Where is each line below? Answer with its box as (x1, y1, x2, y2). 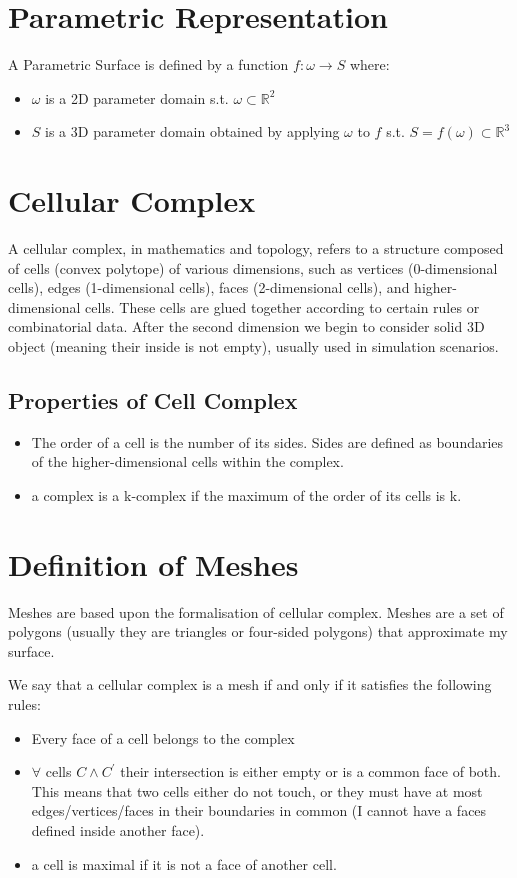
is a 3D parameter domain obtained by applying (45, 121, 340, 142)
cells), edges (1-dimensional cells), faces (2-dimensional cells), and (8, 277, 410, 298)
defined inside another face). (31, 820, 205, 841)
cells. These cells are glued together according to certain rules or (85, 296, 480, 317)
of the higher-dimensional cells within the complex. (31, 451, 344, 472)
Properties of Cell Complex (8, 384, 298, 415)
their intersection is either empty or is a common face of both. (120, 761, 501, 782)
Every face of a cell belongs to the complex (31, 727, 295, 748)
